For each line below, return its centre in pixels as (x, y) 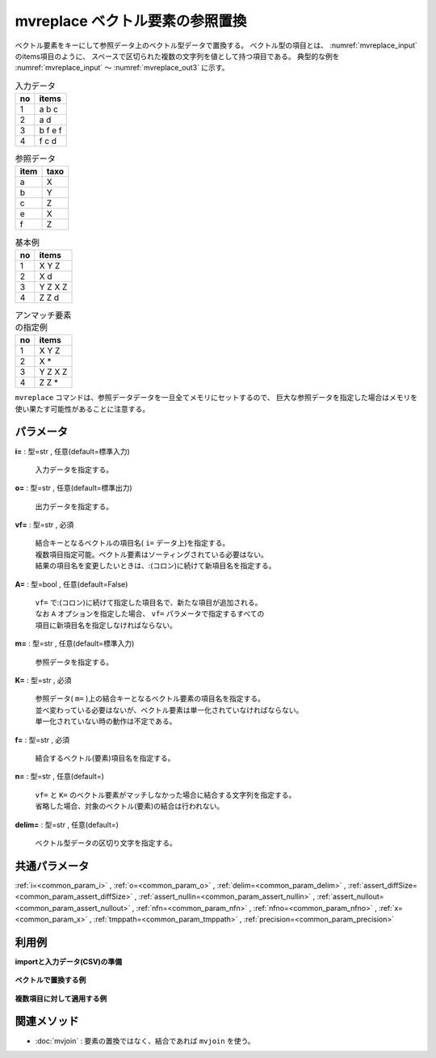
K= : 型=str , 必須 (43, 680)
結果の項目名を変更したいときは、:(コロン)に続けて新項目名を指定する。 (155, 566)
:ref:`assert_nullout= (350, 896)
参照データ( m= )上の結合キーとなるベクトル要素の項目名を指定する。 (150, 698)
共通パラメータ (52, 866)
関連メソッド (47, 1021)
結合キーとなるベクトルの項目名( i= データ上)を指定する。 (132, 543)
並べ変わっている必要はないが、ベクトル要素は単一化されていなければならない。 (169, 710)
